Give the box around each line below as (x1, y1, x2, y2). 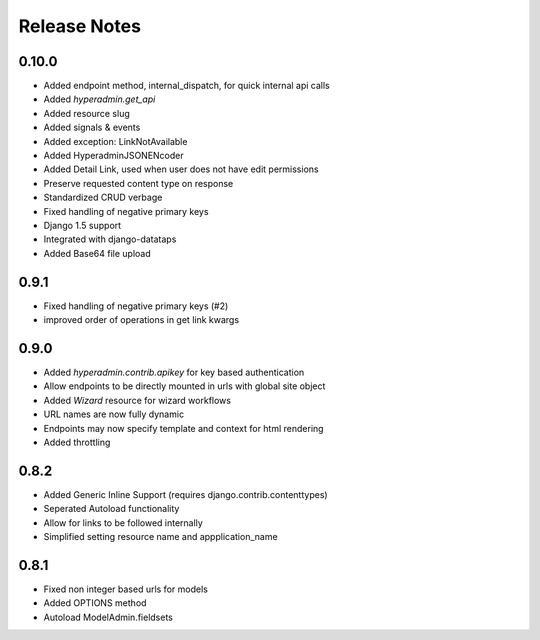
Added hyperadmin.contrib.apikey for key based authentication (43, 366, 305, 378)
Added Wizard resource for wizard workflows (43, 394, 232, 406)
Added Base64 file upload (43, 247, 151, 259)
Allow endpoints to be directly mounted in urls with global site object (43, 380, 326, 392)
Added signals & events (43, 121, 141, 134)
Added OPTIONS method (43, 597, 147, 609)
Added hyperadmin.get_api (43, 93, 156, 105)
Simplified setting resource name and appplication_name (43, 530, 279, 542)
